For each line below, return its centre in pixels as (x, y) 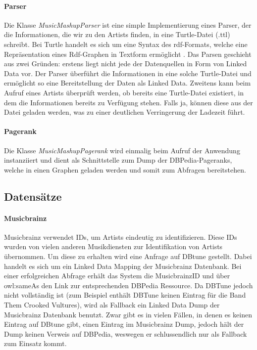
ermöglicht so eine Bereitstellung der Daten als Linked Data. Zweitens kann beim (128, 83)
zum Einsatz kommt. (35, 343)
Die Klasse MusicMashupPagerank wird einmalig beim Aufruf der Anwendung (122, 150)
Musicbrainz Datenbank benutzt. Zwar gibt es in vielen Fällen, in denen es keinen (128, 314)
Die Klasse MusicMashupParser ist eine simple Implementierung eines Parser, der (128, 24)
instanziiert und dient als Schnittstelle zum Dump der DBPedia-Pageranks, (118, 160)
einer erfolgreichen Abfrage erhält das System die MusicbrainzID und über (117, 276)
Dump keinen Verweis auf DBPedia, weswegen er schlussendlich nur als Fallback (126, 333)
